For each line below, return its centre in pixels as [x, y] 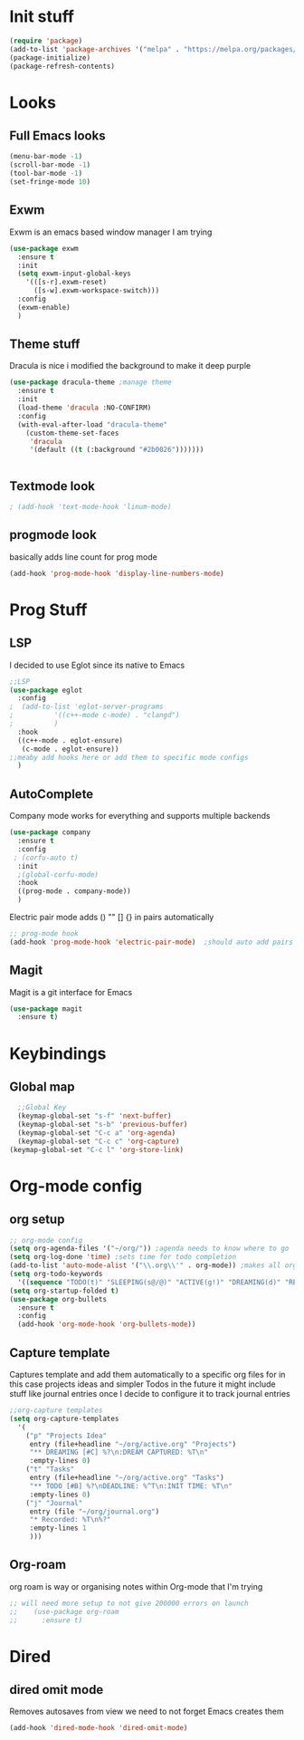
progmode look [53, 535]
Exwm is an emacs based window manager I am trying [111, 232]
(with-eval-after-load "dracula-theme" [93, 424]
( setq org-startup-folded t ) [64, 1291]
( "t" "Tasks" [50, 1469]
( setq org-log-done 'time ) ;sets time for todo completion [123, 1257]
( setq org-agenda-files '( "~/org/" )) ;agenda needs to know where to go [149, 1249]
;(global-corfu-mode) [58, 875]
